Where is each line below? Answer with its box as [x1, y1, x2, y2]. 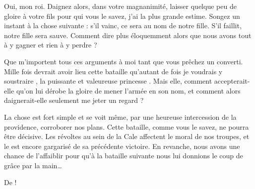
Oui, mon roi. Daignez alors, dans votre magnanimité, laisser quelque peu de [4, 1, 237, 11]
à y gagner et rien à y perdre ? [4, 40, 97, 50]
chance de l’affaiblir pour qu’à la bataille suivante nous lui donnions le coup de [4, 150, 243, 161]
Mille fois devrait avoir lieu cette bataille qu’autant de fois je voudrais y [4, 66, 223, 76]
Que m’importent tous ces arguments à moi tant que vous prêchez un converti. [4, 56, 243, 66]
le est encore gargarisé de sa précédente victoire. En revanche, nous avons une [4, 141, 240, 151]
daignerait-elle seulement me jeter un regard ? [4, 95, 144, 105]
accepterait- [214, 76, 250, 86]
